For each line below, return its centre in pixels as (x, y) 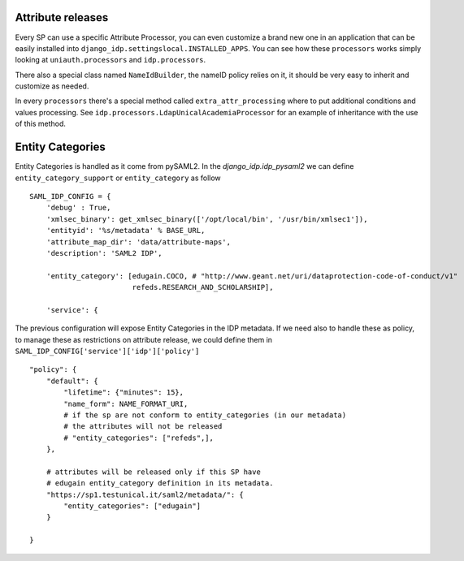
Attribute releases (62, 17)
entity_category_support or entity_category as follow (118, 178)
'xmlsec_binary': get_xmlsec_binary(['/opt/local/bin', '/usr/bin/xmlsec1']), (207, 219)
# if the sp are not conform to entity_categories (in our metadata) (205, 415)
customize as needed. (52, 86)
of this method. (41, 124)
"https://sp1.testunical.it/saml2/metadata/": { (145, 494)
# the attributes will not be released (143, 427)
